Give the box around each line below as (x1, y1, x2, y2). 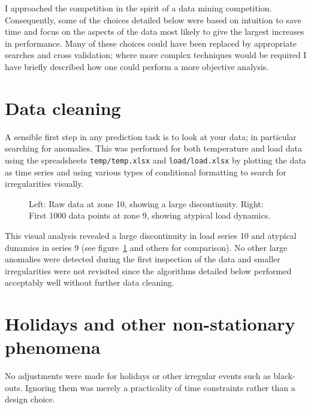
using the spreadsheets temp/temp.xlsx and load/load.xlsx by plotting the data (5, 153, 306, 166)
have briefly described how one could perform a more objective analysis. (5, 60, 269, 72)
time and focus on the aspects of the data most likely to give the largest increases (5, 25, 304, 38)
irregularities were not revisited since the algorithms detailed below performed (5, 264, 292, 277)
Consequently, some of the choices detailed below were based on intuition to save (5, 13, 301, 26)
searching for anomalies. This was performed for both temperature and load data (5, 142, 303, 154)
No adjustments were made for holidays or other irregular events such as (5, 369, 271, 382)
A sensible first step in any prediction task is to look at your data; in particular (5, 130, 297, 143)
